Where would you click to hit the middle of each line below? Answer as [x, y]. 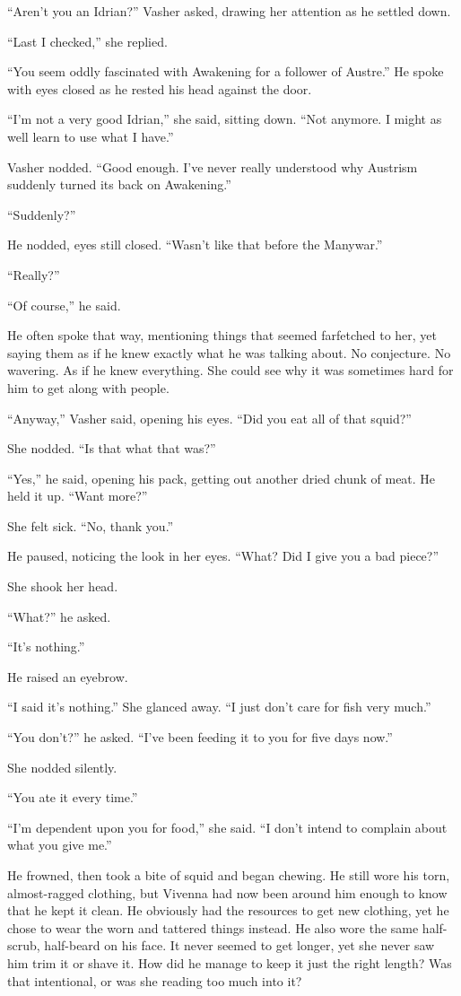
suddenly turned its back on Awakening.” [119, 184]
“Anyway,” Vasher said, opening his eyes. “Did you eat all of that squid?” [209, 418]
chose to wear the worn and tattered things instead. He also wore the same [213, 927]
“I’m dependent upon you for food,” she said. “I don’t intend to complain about [227, 827]
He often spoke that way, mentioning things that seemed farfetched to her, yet [222, 335]
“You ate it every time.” [73, 797]
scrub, [24, 945]
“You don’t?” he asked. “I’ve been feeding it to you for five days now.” [200, 737]
